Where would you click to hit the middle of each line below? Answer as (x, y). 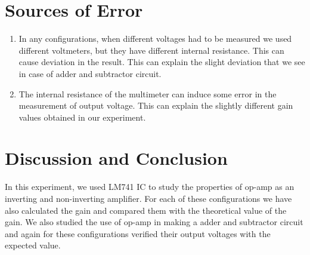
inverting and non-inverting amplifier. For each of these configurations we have (148, 198)
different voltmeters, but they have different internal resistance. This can (151, 50)
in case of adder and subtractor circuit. (90, 73)
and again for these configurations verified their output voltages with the (138, 233)
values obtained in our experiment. (82, 117)
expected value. (33, 245)
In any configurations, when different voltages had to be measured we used (155, 39)
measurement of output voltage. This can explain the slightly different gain (156, 105)
